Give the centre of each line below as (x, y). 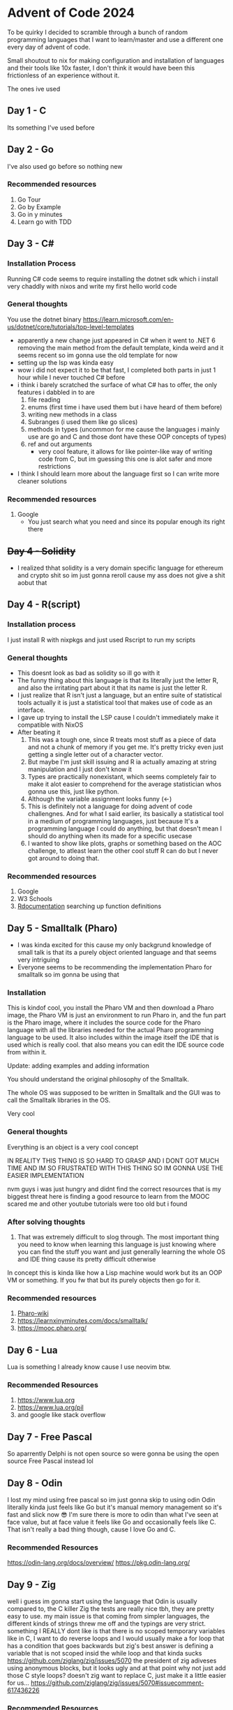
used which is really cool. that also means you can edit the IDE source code (116, 1045)
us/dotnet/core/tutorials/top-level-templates (71, 326)
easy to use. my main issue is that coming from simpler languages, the (108, 1617)
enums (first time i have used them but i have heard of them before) (125, 407)
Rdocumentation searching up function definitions (89, 906)
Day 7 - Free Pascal (50, 1437)
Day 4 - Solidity (42, 551)
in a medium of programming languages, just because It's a (113, 821)
